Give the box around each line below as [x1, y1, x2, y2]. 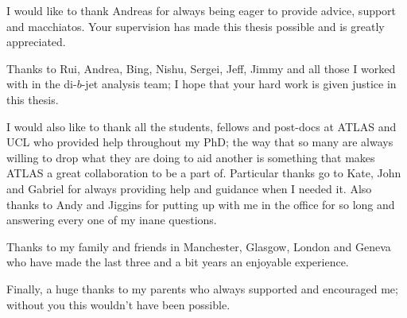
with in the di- [6, 76, 77, 92]
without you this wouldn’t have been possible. [6, 296, 231, 312]
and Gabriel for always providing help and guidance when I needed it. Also [6, 180, 372, 196]
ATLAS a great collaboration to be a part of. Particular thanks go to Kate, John [6, 165, 401, 181]
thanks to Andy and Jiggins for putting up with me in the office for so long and [6, 196, 395, 212]
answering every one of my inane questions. [6, 211, 217, 228]
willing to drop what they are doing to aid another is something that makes [6, 149, 375, 165]
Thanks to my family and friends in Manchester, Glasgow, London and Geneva [6, 238, 391, 254]
